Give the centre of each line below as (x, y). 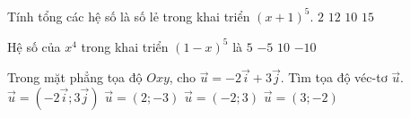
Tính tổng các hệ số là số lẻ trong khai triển (129, 16)
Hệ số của (34, 46)
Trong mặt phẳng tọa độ (75, 77)
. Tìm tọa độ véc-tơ (334, 77)
